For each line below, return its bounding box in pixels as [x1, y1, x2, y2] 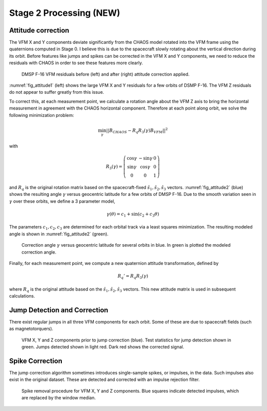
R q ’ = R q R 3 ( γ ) [117, 273, 148, 280]
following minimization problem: [9, 112, 74, 118]
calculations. [9, 293, 35, 299]
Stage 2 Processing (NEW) [9, 7, 121, 18]
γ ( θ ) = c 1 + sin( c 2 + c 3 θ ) [106, 211, 159, 218]
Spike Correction [9, 357, 63, 365]
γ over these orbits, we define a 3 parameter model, [9, 198, 116, 204]
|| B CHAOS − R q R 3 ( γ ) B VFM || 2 [106, 127, 168, 134]
